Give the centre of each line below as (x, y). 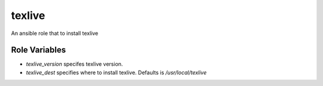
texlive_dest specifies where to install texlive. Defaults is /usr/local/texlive (116, 72)
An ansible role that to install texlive (55, 33)
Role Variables (38, 50)
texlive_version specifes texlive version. (74, 64)
